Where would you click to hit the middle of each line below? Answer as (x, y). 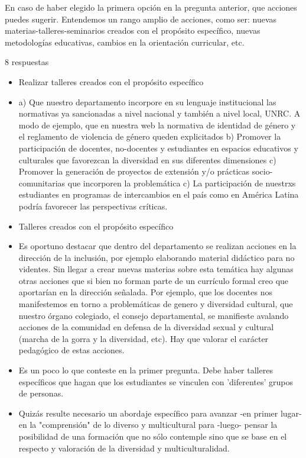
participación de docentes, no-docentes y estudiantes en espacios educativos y (158, 148)
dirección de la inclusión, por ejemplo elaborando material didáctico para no (157, 257)
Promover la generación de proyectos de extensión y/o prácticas (134, 171)
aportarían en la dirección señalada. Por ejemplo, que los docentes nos (146, 292)
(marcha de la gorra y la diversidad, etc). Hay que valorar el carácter (144, 338)
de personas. (41, 393)
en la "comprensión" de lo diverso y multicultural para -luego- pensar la (148, 425)
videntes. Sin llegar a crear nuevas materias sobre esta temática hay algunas (156, 269)
